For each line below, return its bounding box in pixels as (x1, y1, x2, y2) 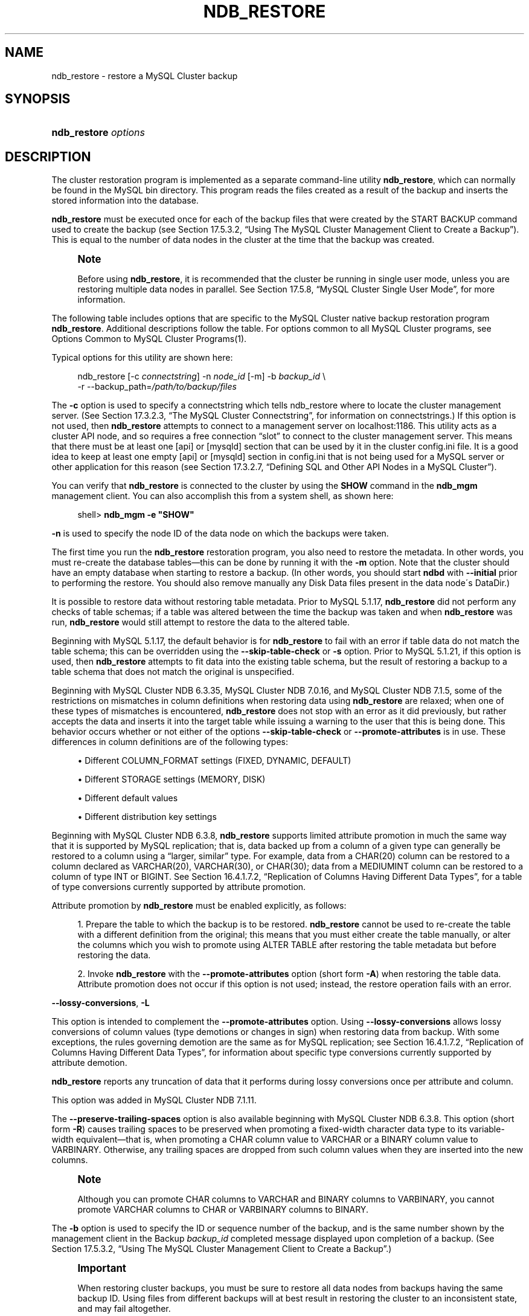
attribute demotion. (51, 1057, 127, 1068)
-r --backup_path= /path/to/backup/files (77, 381, 237, 392)
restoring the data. (77, 950, 151, 961)
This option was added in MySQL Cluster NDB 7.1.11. (51, 1095, 257, 1106)
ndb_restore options (51, 126, 146, 139)
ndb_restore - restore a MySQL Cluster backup (51, 70, 238, 81)
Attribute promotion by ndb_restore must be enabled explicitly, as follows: (51, 900, 347, 911)
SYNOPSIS (5, 91, 71, 107)
